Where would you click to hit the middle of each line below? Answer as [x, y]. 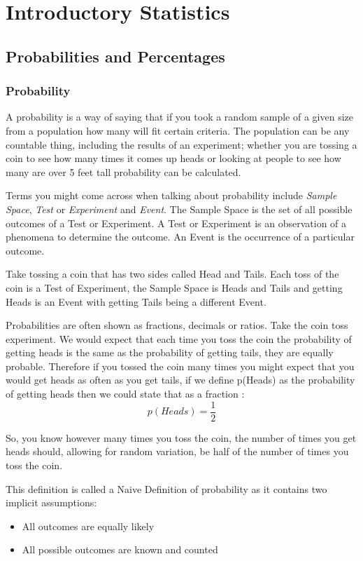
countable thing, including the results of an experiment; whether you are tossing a [181, 144]
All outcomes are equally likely [88, 526]
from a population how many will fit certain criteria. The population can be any [178, 130]
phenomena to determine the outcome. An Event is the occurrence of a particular [180, 237]
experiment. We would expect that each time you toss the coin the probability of [179, 338]
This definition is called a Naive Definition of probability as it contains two [166, 488]
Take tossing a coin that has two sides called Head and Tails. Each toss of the [172, 274]
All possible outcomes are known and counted [120, 549]
